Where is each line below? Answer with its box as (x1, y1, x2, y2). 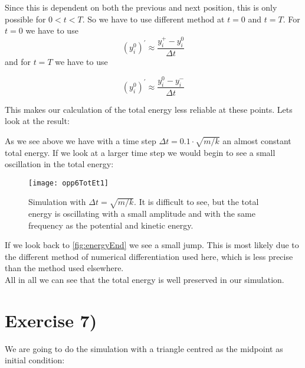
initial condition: (5, 354, 65, 366)
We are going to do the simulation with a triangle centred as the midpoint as (5, 342, 283, 354)
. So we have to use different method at (82, 12, 225, 25)
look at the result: (5, 115, 70, 127)
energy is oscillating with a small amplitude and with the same (28, 207, 255, 220)
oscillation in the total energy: (5, 158, 114, 170)
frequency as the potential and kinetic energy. (28, 219, 194, 231)
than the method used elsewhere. (5, 262, 124, 274)
